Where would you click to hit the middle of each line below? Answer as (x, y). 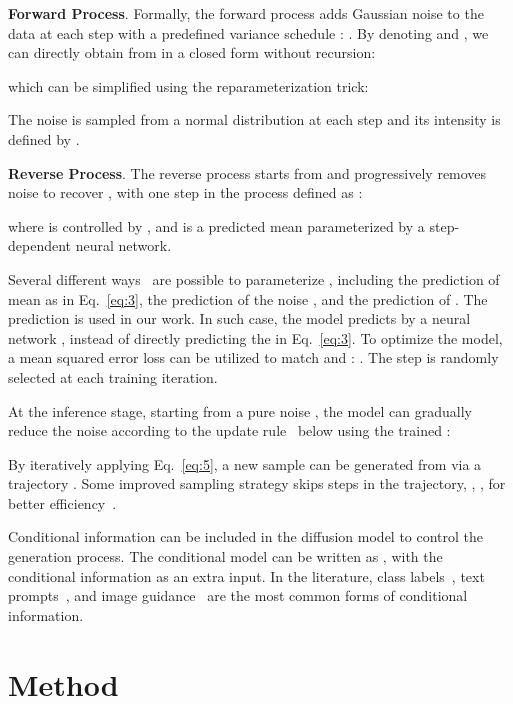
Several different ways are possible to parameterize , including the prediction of (254, 278)
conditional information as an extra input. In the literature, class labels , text (246, 575)
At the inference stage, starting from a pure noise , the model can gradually (240, 410)
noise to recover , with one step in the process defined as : (185, 192)
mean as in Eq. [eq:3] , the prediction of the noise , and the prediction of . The (248, 298)
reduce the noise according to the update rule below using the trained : (229, 430)
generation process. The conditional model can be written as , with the (225, 556)
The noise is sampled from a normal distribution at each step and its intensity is (254, 119)
